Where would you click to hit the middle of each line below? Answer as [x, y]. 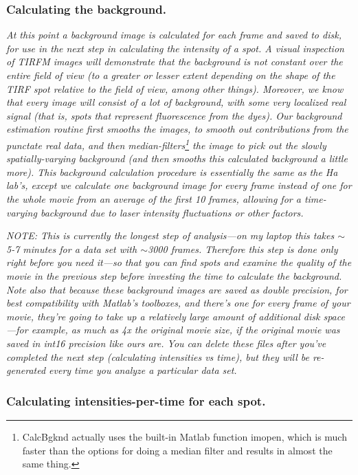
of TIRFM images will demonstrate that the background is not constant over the [175, 62]
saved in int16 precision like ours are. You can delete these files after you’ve [166, 343]
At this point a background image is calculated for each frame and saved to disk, [174, 35]
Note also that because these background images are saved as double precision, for [177, 289]
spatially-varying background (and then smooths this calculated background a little [177, 158]
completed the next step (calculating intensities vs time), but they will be [158, 356]
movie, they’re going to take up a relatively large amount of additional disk [163, 316]
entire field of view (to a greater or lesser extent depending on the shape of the [171, 75]
